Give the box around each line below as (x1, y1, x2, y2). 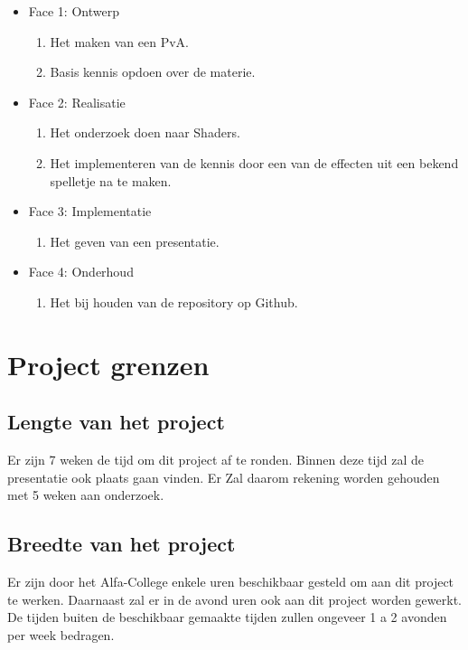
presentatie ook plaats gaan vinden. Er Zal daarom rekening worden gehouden (7, 467, 440, 486)
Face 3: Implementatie (28, 202, 152, 221)
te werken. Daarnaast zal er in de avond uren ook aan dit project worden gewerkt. (7, 589, 462, 608)
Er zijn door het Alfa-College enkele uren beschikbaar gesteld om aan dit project (7, 572, 454, 591)
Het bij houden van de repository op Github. (50, 292, 298, 311)
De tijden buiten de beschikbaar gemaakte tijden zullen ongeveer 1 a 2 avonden (7, 608, 447, 626)
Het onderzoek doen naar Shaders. (50, 123, 240, 142)
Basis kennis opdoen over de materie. (50, 62, 256, 81)
